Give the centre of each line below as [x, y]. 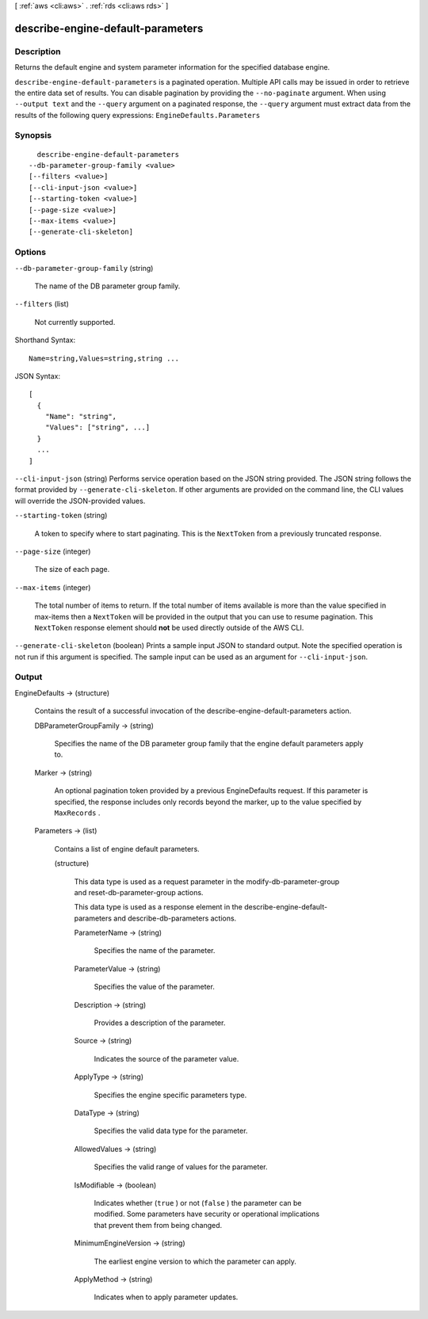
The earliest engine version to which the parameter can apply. [195, 1261]
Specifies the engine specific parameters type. [170, 1095]
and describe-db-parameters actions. [175, 918]
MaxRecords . [77, 813]
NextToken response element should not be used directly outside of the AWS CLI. [169, 627]
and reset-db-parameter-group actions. [139, 892]
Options [31, 252]
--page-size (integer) [53, 551]
